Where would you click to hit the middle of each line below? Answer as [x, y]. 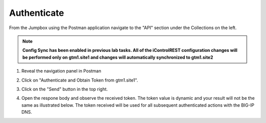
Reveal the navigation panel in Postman [61, 71]
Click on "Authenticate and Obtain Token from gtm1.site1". [80, 80]
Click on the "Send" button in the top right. [65, 89]
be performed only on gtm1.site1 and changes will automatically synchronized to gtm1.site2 [118, 57]
